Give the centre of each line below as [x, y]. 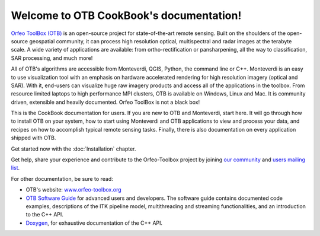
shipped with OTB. [33, 138]
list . [15, 168]
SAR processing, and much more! [52, 58]
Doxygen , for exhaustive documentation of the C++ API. [94, 223]
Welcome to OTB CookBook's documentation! [126, 15]
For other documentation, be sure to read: [62, 178]
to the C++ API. [44, 215]
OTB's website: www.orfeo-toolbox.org [73, 190]
